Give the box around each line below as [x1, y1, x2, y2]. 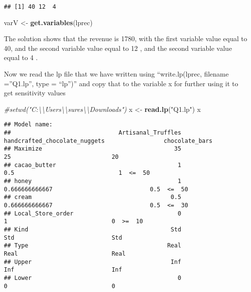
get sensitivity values [4, 88, 66, 98]
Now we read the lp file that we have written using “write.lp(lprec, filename [4, 69, 229, 79]
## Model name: [4, 121, 53, 128]
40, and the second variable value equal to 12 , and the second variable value [4, 43, 232, 53]
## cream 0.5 [4, 194, 182, 201]
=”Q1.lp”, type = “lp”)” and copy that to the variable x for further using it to [4, 78, 238, 88]
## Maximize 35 [4, 145, 182, 153]
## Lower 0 [4, 274, 182, 281]
